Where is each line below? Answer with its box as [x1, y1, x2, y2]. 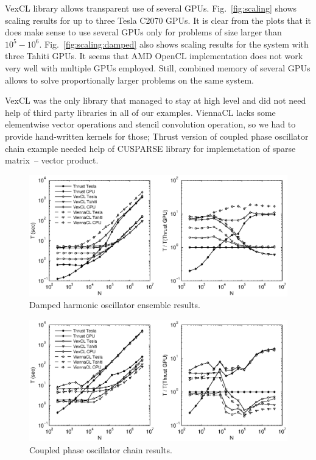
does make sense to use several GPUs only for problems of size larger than [5, 26, 282, 38]
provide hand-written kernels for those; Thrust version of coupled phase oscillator [5, 129, 309, 142]
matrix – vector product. [5, 154, 99, 167]
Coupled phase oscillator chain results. [29, 443, 172, 456]
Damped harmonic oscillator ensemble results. [29, 298, 200, 311]
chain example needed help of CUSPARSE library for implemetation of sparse [5, 142, 296, 154]
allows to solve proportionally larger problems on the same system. [5, 73, 254, 86]
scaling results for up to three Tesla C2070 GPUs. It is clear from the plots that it [5, 13, 312, 26]
